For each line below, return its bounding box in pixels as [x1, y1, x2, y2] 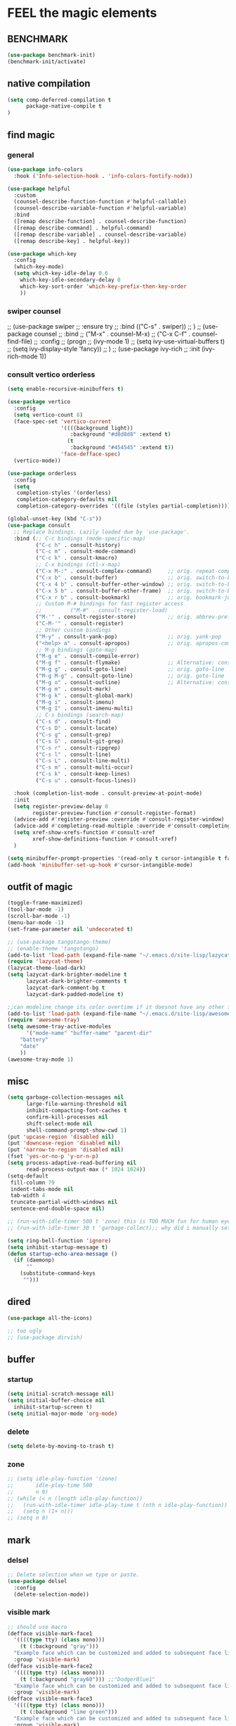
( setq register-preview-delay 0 [13, 802, 109, 810]
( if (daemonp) [13, 1256, 55, 1264]
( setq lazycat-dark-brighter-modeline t [7, 971, 128, 978]
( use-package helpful [7, 185, 71, 192]
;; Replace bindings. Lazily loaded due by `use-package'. [13, 528, 190, 536]
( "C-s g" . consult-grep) [35, 731, 112, 738]
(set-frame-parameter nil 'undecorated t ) [7, 926, 133, 933]
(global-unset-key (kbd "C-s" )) [7, 515, 102, 522]
